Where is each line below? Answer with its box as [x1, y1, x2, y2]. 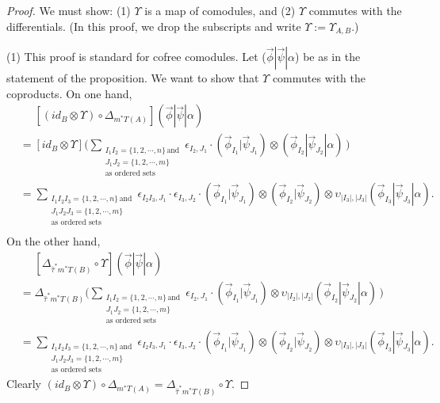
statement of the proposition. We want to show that [6, 70, 259, 86]
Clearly [6, 375, 41, 392]
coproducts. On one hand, [6, 85, 132, 101]
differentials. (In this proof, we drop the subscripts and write [6, 17, 301, 34]
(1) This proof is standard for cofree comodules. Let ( [6, 48, 266, 65]
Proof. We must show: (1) [6, 2, 131, 18]
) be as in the [295, 48, 361, 65]
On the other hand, [6, 233, 101, 249]
